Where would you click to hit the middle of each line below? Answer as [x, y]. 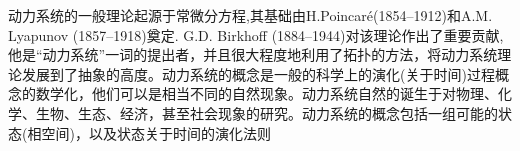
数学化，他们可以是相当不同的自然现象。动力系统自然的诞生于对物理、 [266, 93]
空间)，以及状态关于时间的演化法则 [156, 132]
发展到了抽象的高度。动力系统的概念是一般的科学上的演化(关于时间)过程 [258, 73]
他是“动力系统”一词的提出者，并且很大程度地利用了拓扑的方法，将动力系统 [253, 54]
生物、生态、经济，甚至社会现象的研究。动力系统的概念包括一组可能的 [266, 112]
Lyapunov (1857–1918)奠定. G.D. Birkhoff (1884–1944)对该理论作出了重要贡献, [256, 34]
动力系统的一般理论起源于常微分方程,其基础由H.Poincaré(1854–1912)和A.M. [250, 15]
